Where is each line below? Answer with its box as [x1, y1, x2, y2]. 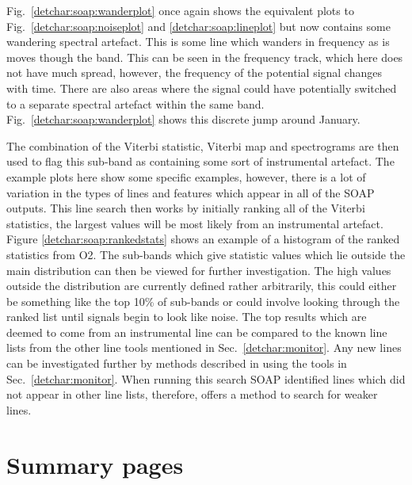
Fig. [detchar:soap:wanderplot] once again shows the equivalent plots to [6, 2, 354, 18]
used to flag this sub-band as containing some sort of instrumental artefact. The [6, 153, 395, 170]
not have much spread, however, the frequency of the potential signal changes [6, 64, 382, 81]
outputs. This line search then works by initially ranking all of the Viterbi [6, 200, 365, 216]
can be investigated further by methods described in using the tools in [6, 355, 347, 372]
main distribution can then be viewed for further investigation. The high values [6, 262, 391, 278]
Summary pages [6, 448, 184, 480]
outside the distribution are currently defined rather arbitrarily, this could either [6, 277, 397, 294]
